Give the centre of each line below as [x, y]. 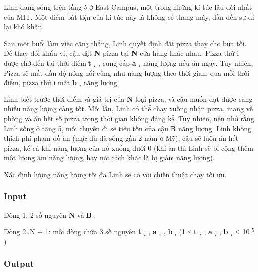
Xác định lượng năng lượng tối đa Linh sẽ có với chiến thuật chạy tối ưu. [115, 174]
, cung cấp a [117, 62]
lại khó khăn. [24, 27]
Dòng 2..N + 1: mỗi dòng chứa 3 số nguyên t [73, 231]
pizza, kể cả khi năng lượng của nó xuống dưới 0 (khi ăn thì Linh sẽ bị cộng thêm [129, 147]
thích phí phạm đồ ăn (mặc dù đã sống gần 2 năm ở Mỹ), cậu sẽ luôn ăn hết [121, 138]
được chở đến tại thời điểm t [48, 62]
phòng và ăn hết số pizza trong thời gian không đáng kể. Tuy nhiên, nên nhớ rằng [129, 118]
